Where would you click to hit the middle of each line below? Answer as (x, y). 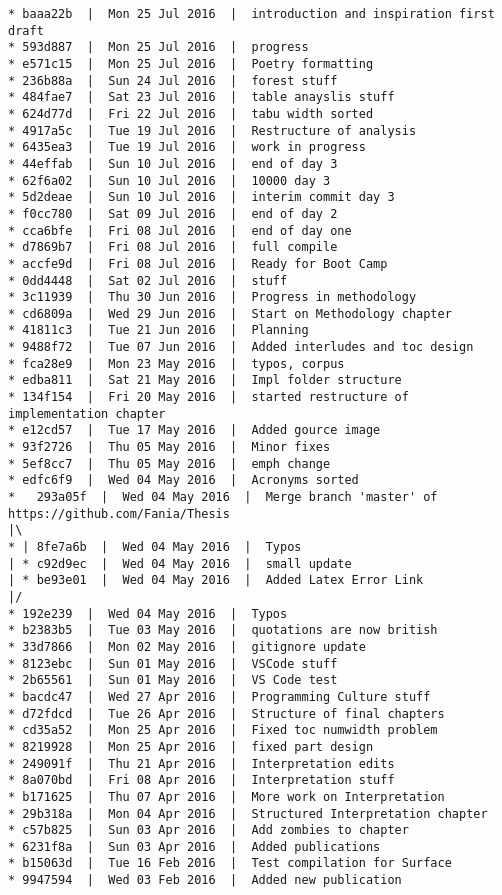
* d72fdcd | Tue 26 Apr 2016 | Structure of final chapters (226, 713)
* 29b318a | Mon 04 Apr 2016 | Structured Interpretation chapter (248, 813)
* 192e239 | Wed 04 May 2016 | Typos (148, 613)
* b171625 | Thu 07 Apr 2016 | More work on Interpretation (226, 796)
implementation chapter (87, 413)
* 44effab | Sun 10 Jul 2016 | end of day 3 (173, 163)
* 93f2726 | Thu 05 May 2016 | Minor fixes (169, 447)
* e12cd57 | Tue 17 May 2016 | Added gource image (194, 430)
